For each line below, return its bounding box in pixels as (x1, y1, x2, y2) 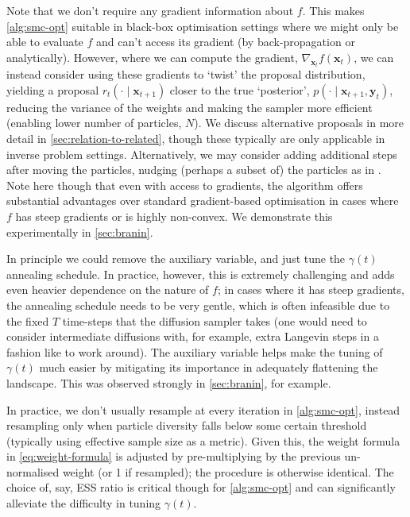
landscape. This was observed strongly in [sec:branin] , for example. (6, 374, 331, 391)
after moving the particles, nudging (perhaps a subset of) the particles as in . (6, 161, 381, 178)
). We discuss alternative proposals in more (194, 114, 404, 131)
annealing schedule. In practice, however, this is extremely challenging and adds (6, 265, 395, 282)
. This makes (302, 2, 365, 18)
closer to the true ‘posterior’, (169, 81, 310, 98)
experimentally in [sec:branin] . (6, 223, 153, 240)
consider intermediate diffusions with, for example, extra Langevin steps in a (6, 328, 379, 345)
